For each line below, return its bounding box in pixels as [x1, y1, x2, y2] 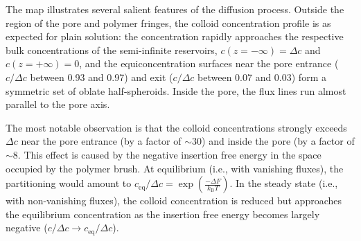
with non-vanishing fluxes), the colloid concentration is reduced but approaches [6, 193, 342, 208]
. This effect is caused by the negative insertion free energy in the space [17, 147, 322, 161]
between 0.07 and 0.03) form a [197, 69, 326, 84]
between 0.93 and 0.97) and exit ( [30, 69, 173, 84]
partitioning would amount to [6, 176, 132, 190]
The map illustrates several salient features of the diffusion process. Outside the [6, 2, 344, 16]
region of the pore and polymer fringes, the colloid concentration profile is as [6, 15, 331, 30]
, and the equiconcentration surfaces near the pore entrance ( [79, 56, 339, 71]
